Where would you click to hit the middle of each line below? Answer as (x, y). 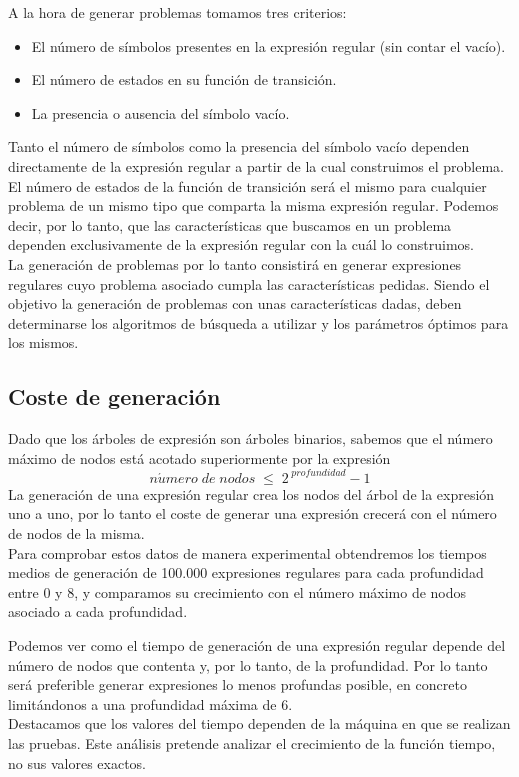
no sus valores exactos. (77, 762)
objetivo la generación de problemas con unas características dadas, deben (235, 303)
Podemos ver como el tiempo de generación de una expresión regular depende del (257, 644)
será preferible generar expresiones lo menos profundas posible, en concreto (237, 684)
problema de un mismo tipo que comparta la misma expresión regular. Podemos (253, 205)
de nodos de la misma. (76, 532)
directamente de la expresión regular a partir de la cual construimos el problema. (256, 165)
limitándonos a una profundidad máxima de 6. (150, 703)
